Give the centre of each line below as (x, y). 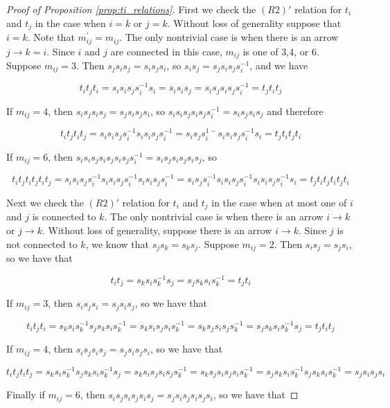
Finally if (26, 394)
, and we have (279, 65)
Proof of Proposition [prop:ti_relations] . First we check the (131, 9)
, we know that (117, 243)
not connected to (42, 243)
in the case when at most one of (279, 202)
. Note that (51, 37)
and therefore (295, 110)
